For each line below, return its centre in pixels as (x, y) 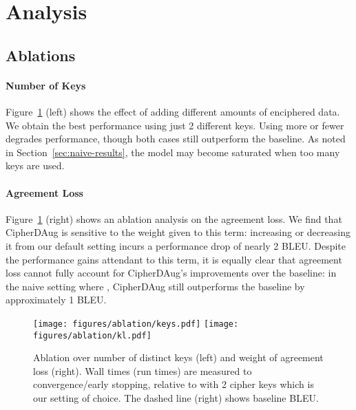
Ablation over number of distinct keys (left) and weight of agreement (178, 357)
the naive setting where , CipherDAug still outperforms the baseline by (155, 286)
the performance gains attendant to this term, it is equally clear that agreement (174, 259)
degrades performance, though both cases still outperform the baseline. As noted (176, 139)
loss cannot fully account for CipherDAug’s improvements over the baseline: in (171, 273)
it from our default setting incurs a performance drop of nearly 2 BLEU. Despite (176, 245)
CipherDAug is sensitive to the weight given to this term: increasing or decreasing (178, 232)
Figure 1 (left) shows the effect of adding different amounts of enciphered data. (173, 111)
